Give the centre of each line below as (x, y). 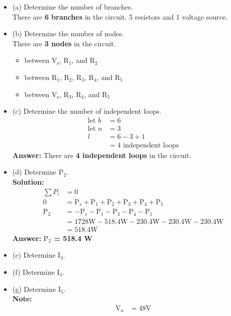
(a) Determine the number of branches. (72, 7)
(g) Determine (34, 289)
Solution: (28, 182)
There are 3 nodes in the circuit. (64, 43)
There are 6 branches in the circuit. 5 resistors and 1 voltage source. (120, 16)
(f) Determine (33, 271)
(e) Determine (34, 255)
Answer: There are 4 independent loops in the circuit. (102, 155)
